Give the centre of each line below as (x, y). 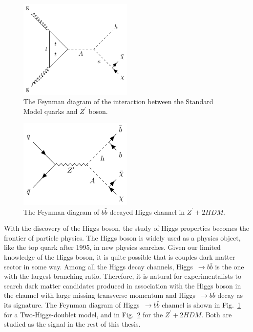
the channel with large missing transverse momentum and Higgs (100, 295)
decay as (230, 295)
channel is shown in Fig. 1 (201, 304)
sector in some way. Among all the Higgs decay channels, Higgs (98, 266)
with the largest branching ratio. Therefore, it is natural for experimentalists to (123, 276)
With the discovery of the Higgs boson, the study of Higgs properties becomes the (126, 228)
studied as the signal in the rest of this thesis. (72, 324)
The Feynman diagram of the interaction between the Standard (118, 101)
